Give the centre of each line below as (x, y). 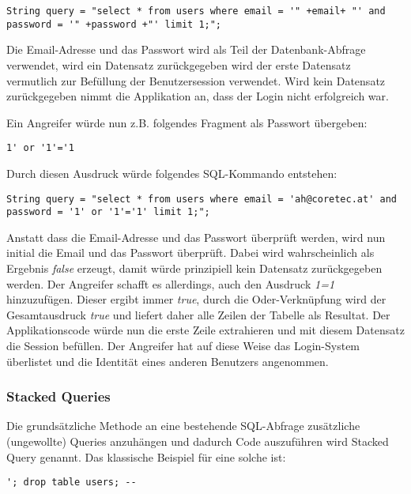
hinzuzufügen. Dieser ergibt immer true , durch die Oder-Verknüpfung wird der (196, 299)
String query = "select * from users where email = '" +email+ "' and (196, 11)
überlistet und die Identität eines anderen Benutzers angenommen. (168, 361)
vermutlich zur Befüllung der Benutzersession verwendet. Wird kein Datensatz (196, 80)
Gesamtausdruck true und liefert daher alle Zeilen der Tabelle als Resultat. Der (198, 314)
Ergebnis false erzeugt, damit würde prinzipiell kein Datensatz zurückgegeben (194, 268)
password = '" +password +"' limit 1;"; (114, 24)
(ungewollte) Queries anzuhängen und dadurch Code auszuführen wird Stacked (198, 441)
